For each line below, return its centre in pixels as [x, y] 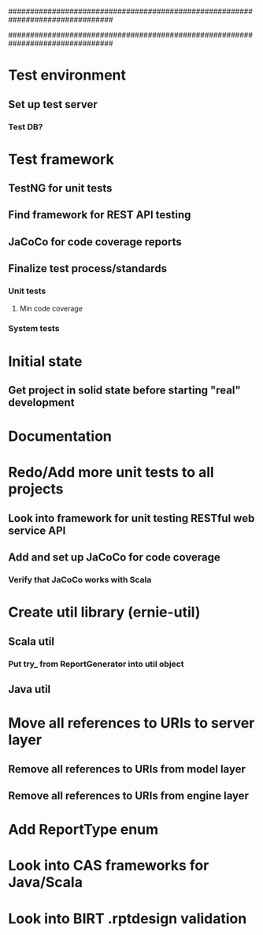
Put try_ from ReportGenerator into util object [96, 664]
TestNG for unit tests [60, 188]
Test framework [61, 159]
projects [36, 489]
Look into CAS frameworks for [109, 866]
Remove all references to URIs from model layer [127, 769]
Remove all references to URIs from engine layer [129, 795]
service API [37, 530]
